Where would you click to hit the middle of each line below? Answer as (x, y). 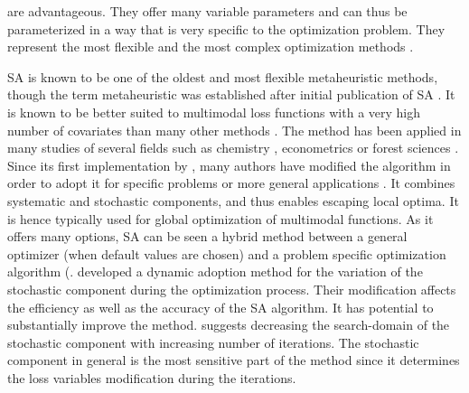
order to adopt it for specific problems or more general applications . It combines (231, 183)
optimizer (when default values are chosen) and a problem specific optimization (227, 253)
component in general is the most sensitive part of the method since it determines (234, 360)
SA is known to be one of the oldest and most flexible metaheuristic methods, (223, 76)
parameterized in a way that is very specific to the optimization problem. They (226, 28)
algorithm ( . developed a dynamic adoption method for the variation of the (215, 271)
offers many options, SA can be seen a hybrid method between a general (207, 236)
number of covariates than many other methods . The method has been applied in (234, 130)
